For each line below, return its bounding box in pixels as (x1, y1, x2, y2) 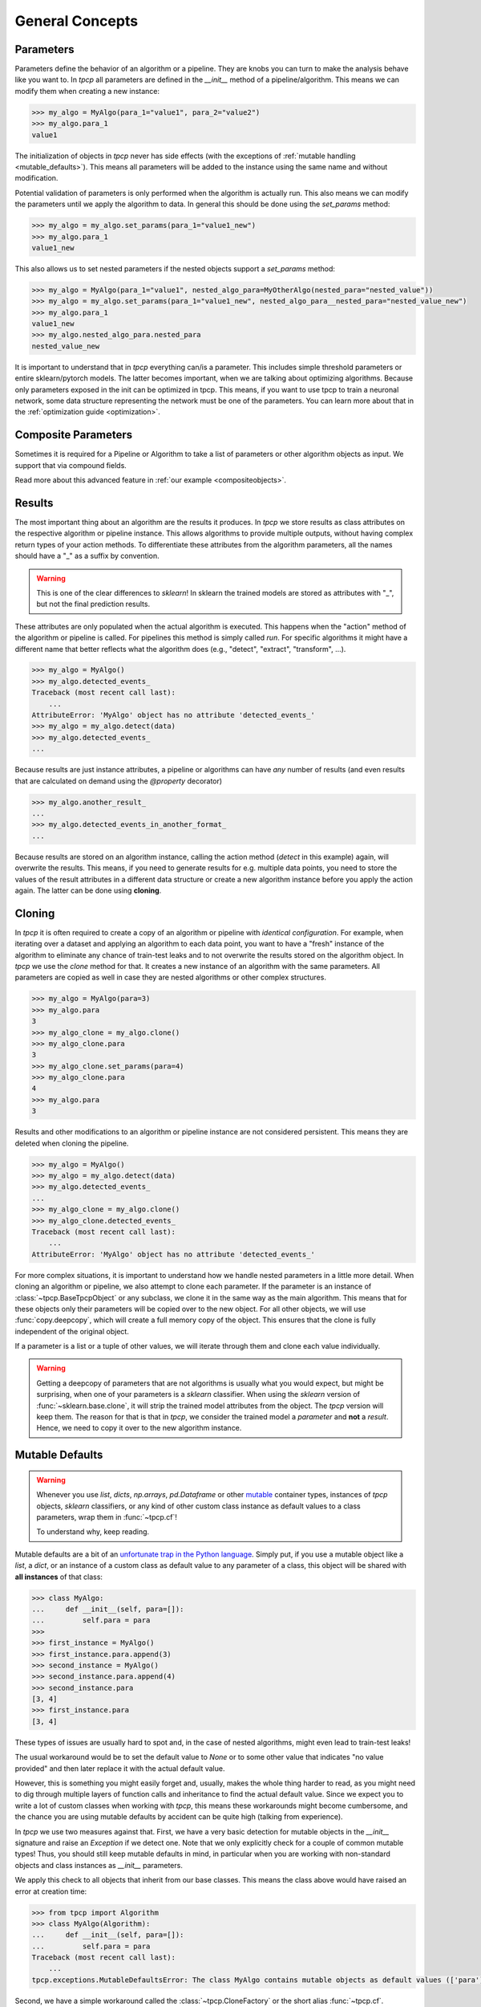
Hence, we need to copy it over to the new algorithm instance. (36, 1423, 242, 1433)
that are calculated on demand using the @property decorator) (14, 776, 223, 786)
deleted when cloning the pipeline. (14, 1138, 129, 1148)
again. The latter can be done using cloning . (14, 885, 162, 895)
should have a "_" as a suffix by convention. (14, 551, 160, 561)
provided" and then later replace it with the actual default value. (14, 1763, 225, 1773)
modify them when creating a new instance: (14, 86, 160, 96)
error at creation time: (14, 1887, 87, 1896)
